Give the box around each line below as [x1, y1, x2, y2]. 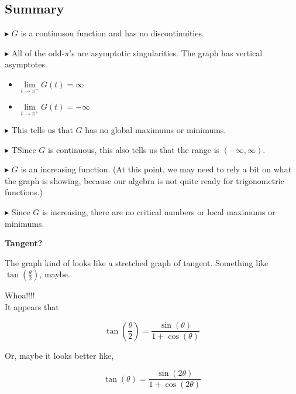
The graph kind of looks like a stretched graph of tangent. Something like [5, 256, 269, 269]
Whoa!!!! [5, 289, 35, 301]
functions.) [5, 186, 43, 198]
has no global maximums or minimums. [85, 123, 226, 135]
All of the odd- [11, 46, 65, 59]
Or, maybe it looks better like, [5, 349, 114, 361]
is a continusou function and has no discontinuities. [20, 27, 204, 39]
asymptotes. [5, 58, 47, 70]
